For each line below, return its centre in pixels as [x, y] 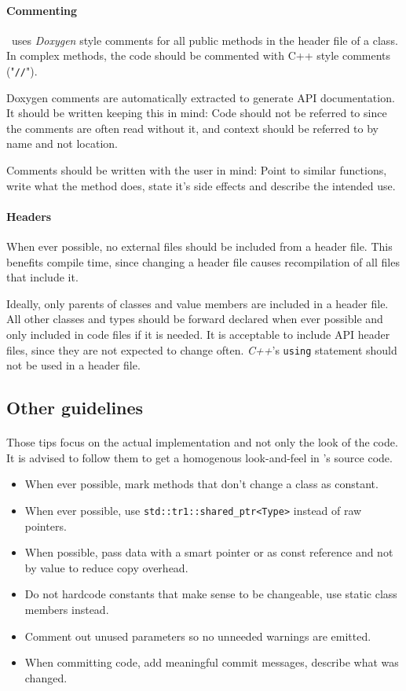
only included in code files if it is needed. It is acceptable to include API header [198, 334]
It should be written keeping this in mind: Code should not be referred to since [197, 113]
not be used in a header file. [73, 365]
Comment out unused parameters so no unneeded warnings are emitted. [198, 636]
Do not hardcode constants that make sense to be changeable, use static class [211, 594]
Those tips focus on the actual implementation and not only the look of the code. [202, 442]
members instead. [67, 609]
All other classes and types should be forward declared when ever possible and [195, 319]
